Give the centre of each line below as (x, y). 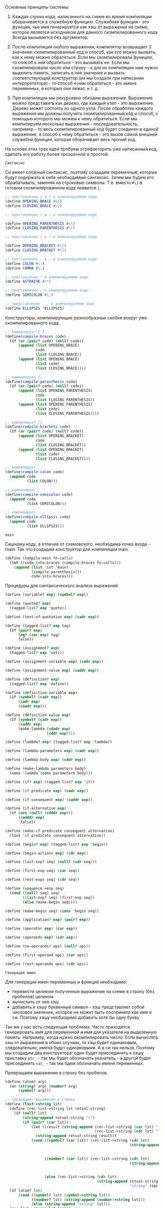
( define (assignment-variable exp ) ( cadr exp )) (54, 661)
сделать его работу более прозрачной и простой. (57, 154)
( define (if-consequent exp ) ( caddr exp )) (49, 799)
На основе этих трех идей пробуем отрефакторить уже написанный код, (81, 149)
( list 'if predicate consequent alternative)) (58, 835)
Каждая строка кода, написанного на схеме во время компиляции (82, 16)
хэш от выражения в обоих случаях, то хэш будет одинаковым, (71, 1042)
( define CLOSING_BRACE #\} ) (34, 206)
